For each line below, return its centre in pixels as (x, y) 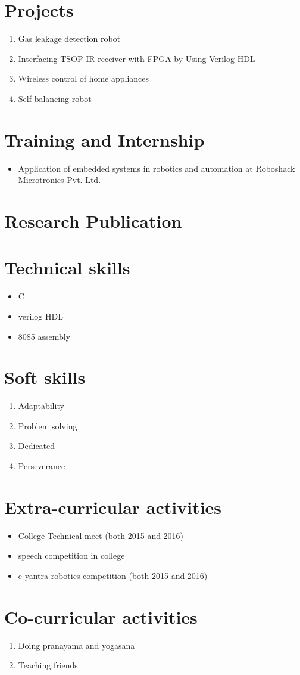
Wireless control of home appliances (84, 78)
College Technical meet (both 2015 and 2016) (101, 535)
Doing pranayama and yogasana (76, 645)
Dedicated (37, 446)
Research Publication (93, 221)
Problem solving (48, 425)
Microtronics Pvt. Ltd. (60, 180)
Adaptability (41, 406)
